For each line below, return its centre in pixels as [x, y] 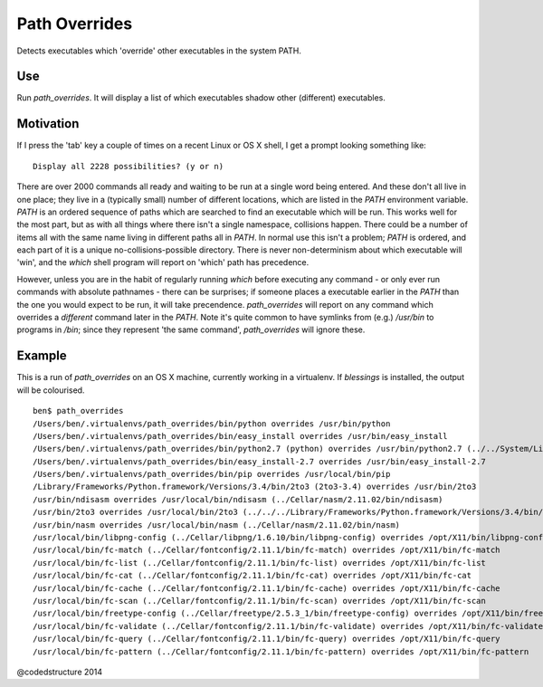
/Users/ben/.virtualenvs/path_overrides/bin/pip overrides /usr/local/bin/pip [212, 474]
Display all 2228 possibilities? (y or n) [129, 166]
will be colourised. [51, 390]
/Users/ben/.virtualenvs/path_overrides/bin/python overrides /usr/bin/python [212, 424]
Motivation [48, 124]
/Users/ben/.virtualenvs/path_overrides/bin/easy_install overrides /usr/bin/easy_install [240, 436]
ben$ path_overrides [78, 411]
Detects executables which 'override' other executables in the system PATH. [159, 51]
